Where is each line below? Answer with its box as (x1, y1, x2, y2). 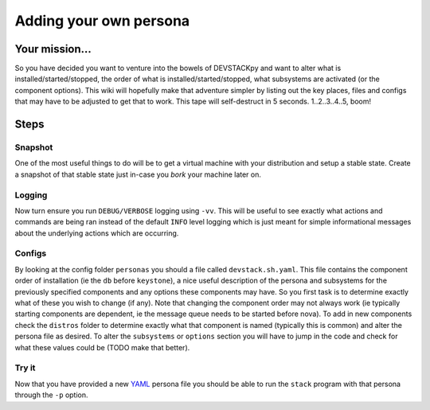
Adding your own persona (14, 12, 190, 29)
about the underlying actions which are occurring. (14, 228, 179, 238)
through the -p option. (14, 390, 88, 400)
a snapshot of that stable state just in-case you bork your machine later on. (14, 170, 262, 179)
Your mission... (14, 42, 92, 56)
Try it (14, 362, 36, 373)
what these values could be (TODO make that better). (14, 342, 190, 352)
